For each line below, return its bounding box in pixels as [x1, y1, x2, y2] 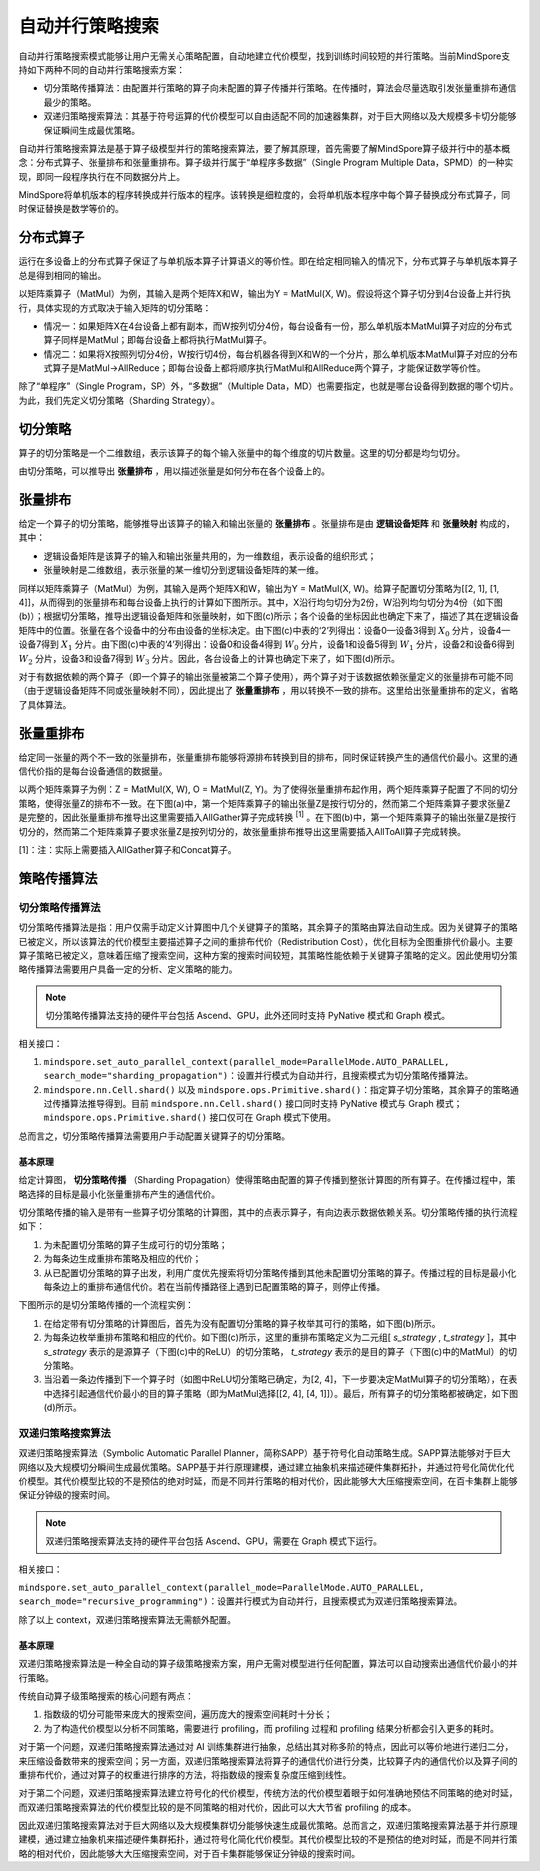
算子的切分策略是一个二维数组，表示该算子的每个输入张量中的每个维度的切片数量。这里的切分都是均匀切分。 [18, 446, 465, 459]
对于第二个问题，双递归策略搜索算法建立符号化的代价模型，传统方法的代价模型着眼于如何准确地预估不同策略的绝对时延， [18, 1787, 518, 1799]
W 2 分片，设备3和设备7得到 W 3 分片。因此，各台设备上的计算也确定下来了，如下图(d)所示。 [18, 652, 400, 667]
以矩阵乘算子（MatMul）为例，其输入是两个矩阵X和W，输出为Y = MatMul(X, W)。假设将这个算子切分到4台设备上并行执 [18, 288, 512, 300]
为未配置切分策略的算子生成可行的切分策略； [43, 1238, 228, 1250]
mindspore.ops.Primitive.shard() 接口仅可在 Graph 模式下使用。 [43, 1111, 337, 1124]
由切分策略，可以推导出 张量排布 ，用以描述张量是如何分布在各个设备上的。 [18, 465, 330, 477]
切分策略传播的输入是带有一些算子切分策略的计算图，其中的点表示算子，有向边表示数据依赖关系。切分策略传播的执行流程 [18, 1206, 518, 1219]
